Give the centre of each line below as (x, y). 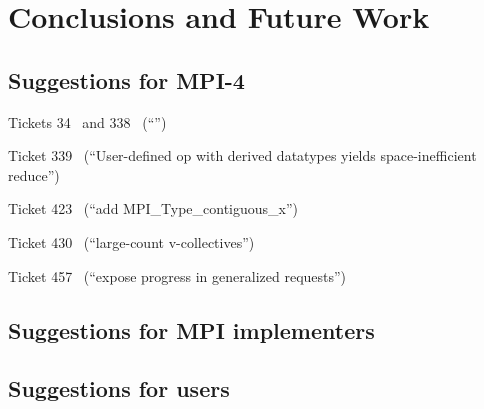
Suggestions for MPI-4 (126, 79)
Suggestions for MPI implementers (191, 329)
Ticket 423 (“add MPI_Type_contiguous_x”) (153, 208)
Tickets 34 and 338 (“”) (87, 121)
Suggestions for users (119, 388)
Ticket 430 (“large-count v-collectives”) (131, 241)
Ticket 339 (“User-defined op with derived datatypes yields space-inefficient (242, 155)
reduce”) (34, 174)
